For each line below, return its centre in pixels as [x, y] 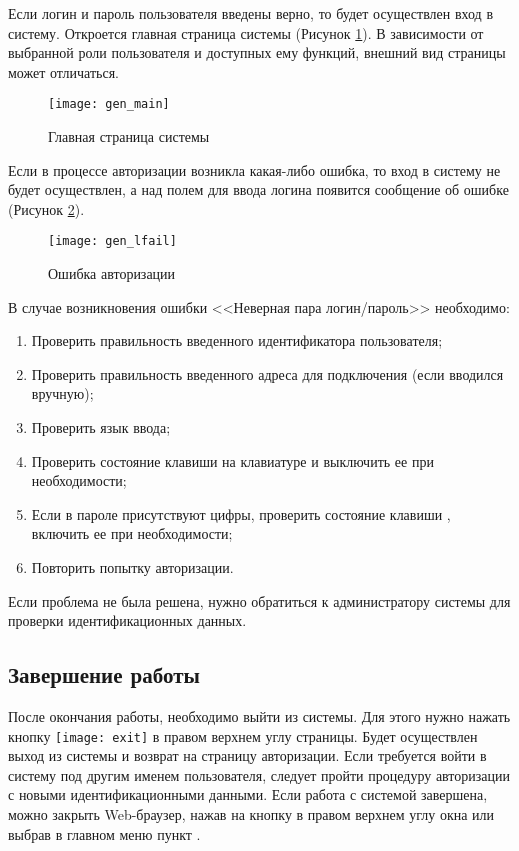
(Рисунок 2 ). [46, 208]
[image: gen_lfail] [112, 241]
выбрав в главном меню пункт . [104, 833]
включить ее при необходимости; [132, 533]
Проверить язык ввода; [101, 427]
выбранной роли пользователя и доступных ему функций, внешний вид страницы [257, 52]
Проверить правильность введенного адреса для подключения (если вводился [267, 373]
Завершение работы [104, 674]
